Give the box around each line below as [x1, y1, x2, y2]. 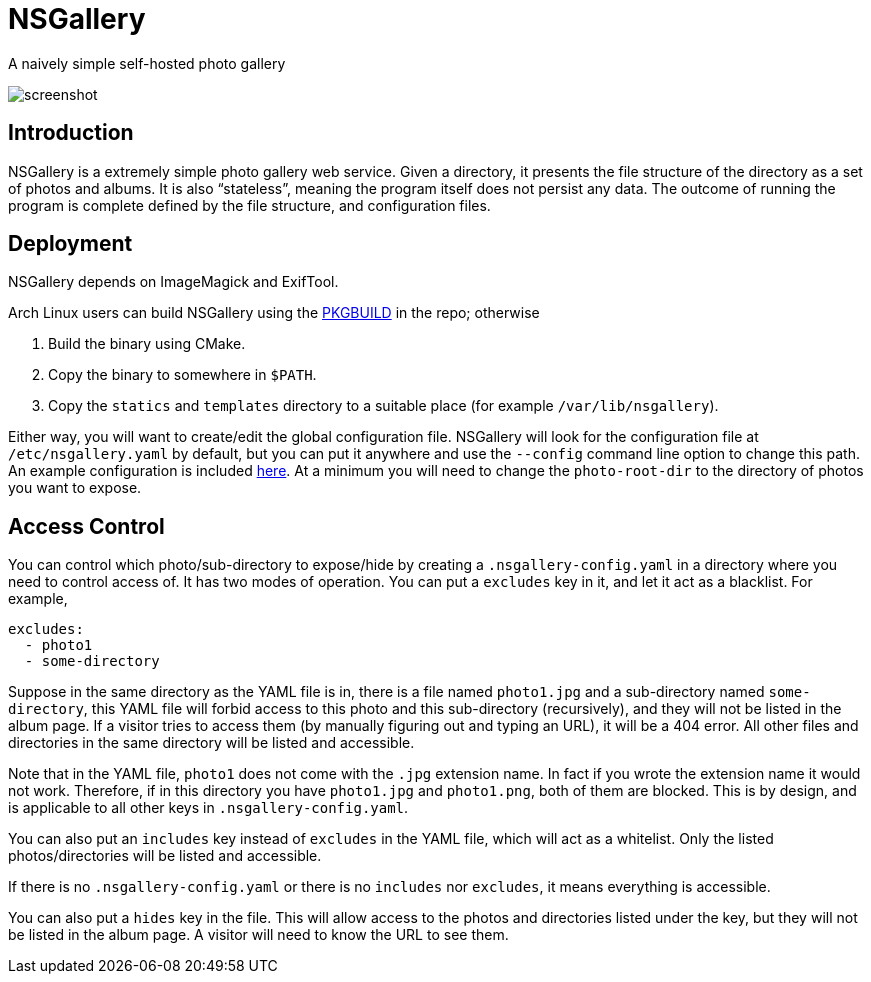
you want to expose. [8, 479, 142, 497]
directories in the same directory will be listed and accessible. [8, 734, 415, 752]
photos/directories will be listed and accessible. [8, 847, 322, 865]
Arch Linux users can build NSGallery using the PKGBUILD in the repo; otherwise [8, 304, 540, 322]
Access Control [8, 513, 165, 539]
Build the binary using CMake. [48, 335, 246, 353]
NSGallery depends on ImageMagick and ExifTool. [8, 273, 339, 291]
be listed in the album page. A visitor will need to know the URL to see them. [8, 926, 509, 944]
